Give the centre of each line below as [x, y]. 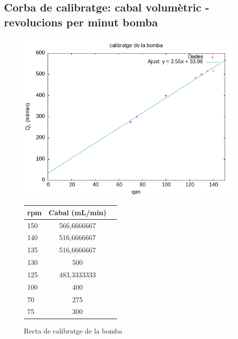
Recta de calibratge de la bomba [73, 330]
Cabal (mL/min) [78, 212]
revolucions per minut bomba [81, 22]
